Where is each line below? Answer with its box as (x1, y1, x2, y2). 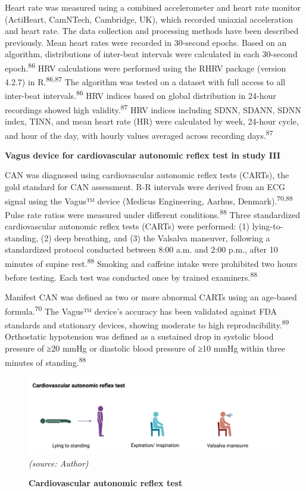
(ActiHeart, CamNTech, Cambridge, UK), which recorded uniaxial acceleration (5, 13, 293, 25)
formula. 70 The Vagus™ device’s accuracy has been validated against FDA (5, 303, 277, 317)
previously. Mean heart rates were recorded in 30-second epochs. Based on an (5, 36, 287, 48)
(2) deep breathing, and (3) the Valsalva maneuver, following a (40, 231, 270, 244)
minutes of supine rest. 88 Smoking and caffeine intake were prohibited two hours (5, 255, 298, 269)
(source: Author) (29, 456, 89, 469)
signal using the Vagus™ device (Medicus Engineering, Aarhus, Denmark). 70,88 (5, 192, 293, 207)
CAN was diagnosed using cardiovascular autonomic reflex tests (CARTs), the (5, 169, 289, 181)
